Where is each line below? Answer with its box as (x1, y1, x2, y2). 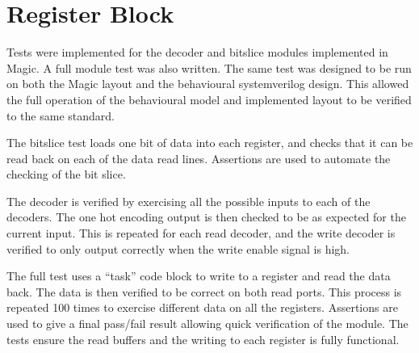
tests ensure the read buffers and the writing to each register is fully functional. (6, 330, 400, 347)
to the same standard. (6, 107, 115, 124)
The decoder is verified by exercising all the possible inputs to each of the (6, 192, 371, 209)
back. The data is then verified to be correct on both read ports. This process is (6, 283, 402, 300)
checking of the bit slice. (6, 166, 126, 183)
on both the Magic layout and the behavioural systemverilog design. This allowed (6, 75, 409, 92)
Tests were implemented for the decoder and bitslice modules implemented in (6, 44, 388, 61)
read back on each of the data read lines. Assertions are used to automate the (6, 149, 391, 166)
